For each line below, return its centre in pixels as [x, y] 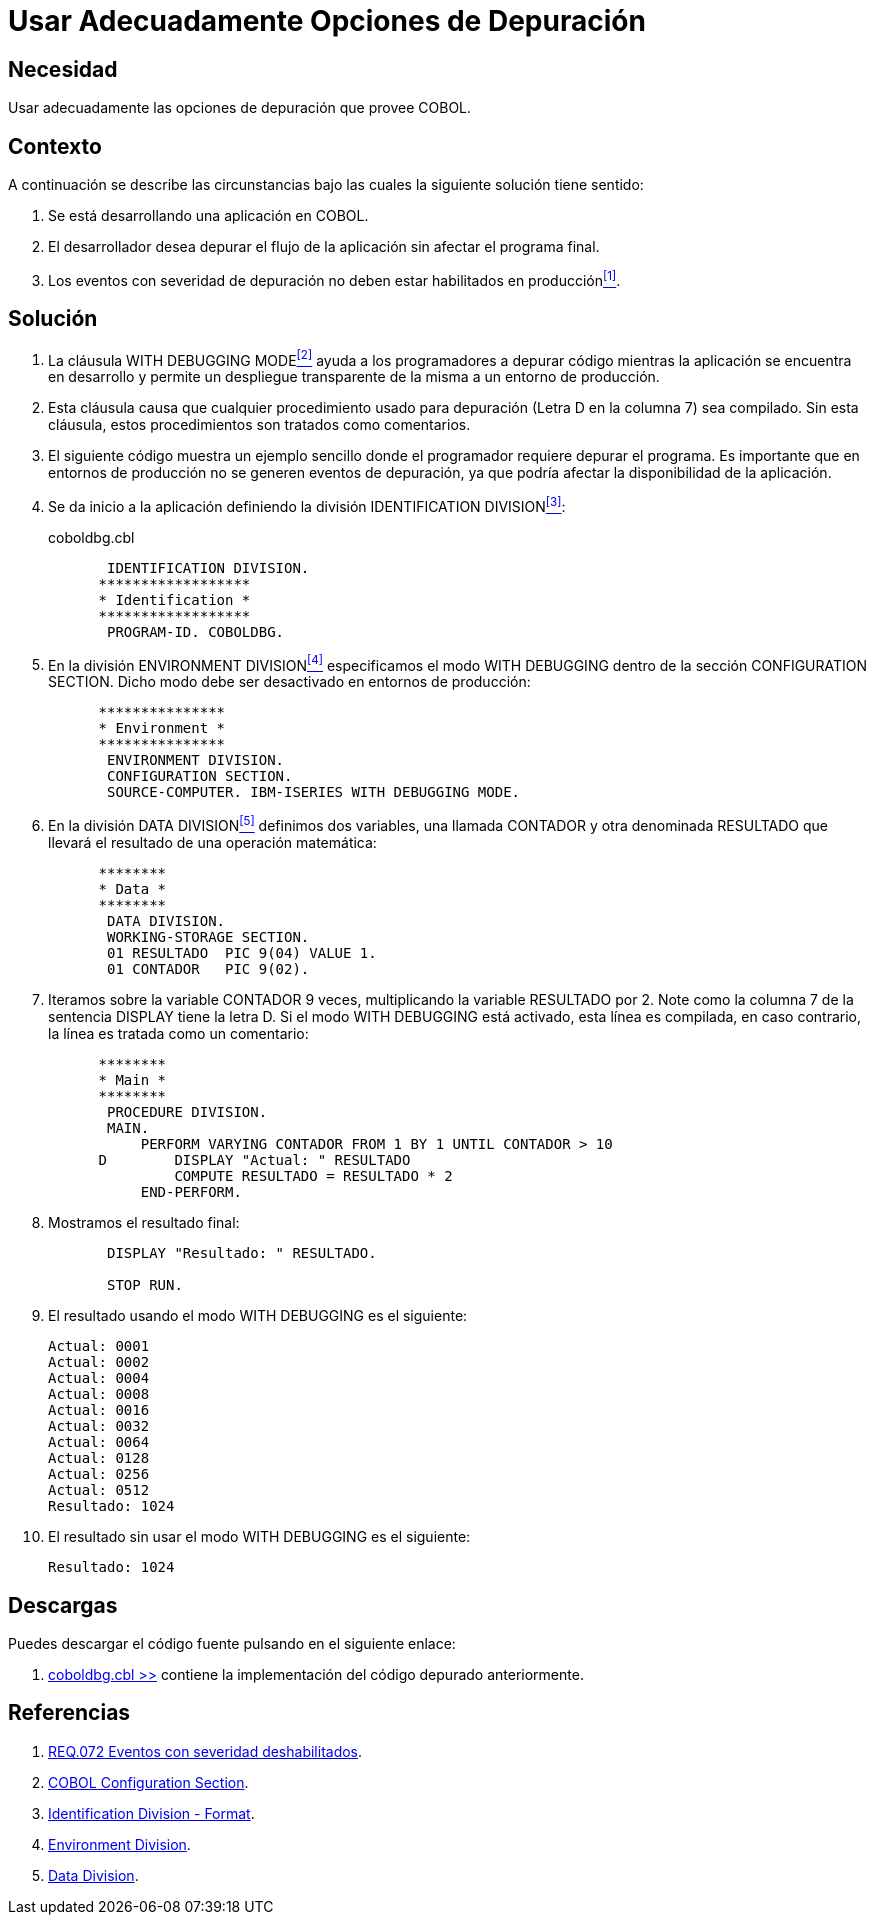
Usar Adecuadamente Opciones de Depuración [327, 21]
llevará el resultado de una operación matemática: [212, 843]
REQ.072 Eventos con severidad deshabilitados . [205, 1751]
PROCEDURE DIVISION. [187, 1112]
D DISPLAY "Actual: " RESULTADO [254, 1160]
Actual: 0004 [99, 1378]
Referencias [69, 1713]
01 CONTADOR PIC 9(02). [208, 969]
